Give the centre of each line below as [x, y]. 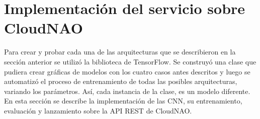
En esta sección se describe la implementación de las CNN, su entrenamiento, [123, 101]
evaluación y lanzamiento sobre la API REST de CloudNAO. [98, 110]
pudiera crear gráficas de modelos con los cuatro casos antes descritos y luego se [127, 71]
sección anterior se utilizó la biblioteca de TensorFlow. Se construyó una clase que [130, 61]
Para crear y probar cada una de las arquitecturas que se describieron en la [120, 52]
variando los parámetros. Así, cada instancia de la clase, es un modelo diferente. [127, 91]
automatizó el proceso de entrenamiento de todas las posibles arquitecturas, [121, 81]
